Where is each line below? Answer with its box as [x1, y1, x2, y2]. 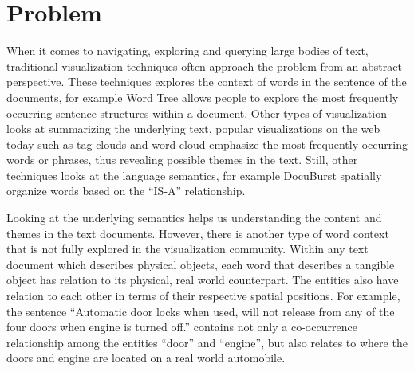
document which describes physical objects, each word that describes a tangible [6, 256, 395, 272]
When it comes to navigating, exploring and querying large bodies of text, [6, 42, 369, 59]
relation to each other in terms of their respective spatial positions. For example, [6, 287, 400, 304]
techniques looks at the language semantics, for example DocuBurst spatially [6, 166, 382, 183]
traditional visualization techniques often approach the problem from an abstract [6, 57, 402, 74]
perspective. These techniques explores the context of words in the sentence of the [6, 73, 407, 90]
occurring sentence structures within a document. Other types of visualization [6, 104, 387, 121]
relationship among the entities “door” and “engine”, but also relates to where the [6, 334, 408, 350]
